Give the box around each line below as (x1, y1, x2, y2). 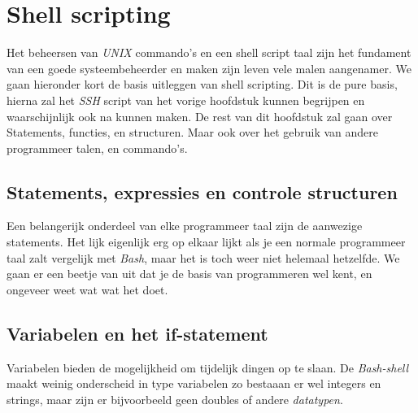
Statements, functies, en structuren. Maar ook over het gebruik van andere (7, 124, 379, 141)
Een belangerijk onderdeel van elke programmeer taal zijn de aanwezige (7, 217, 363, 234)
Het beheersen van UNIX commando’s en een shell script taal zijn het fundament (7, 44, 411, 61)
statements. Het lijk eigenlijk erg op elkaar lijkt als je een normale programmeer (7, 233, 406, 250)
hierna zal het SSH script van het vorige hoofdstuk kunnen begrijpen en (7, 91, 365, 108)
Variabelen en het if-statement (7, 320, 268, 346)
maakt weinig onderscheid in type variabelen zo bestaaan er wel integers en (7, 375, 381, 392)
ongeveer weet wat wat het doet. (7, 280, 168, 298)
